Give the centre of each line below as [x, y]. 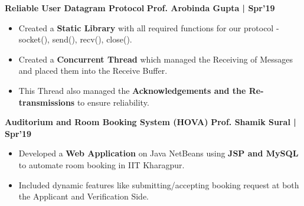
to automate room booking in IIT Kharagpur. [102, 164]
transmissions [47, 102]
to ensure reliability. [113, 102]
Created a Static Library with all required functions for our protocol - [149, 27]
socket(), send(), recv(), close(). [75, 39]
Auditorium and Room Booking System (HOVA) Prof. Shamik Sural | [151, 122]
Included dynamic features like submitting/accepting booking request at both [159, 184]
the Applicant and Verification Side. [84, 196]
